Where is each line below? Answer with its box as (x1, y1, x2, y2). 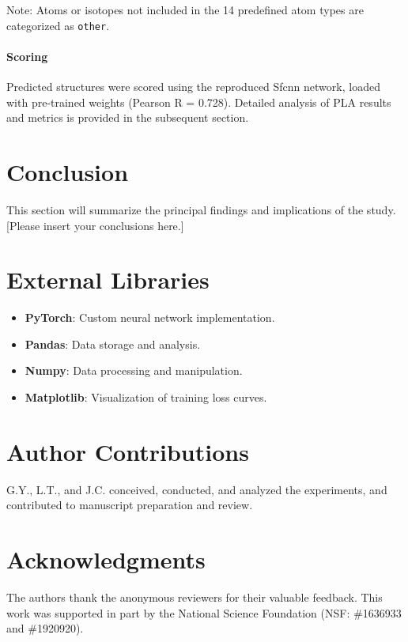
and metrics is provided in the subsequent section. (6, 109, 249, 126)
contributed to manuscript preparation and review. (6, 497, 253, 513)
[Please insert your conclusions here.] (6, 217, 184, 233)
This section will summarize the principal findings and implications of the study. (6, 201, 396, 217)
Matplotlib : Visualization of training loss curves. (25, 389, 267, 406)
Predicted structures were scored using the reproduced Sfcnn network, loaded (6, 78, 380, 95)
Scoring (6, 47, 48, 64)
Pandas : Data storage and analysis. (25, 335, 201, 352)
